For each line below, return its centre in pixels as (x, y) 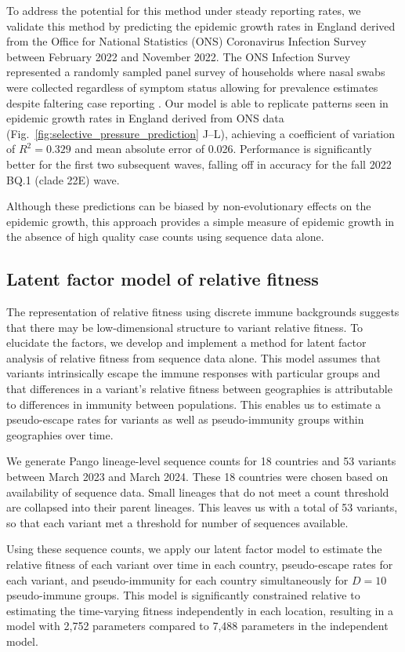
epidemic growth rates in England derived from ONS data (145, 118)
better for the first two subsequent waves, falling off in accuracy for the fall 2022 (199, 164)
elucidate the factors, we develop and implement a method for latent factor (186, 342)
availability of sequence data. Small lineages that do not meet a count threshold (198, 492)
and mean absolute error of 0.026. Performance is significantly (223, 149)
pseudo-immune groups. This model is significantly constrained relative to (183, 595)
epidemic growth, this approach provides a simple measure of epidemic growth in (201, 221)
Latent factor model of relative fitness (163, 279)
